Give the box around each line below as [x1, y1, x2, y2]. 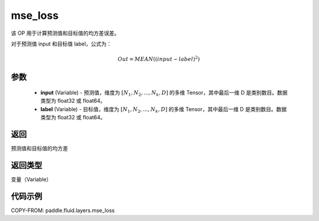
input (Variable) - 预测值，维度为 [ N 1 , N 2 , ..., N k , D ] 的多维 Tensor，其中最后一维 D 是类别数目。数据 [40, 89, 288, 97]
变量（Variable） [11, 175, 52, 183]
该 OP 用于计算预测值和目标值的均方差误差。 [11, 30, 120, 37]
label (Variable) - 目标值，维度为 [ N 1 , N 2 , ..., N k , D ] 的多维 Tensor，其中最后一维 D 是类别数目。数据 [40, 105, 287, 114]
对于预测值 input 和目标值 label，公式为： [11, 40, 112, 47]
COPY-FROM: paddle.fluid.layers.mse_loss [11, 207, 115, 214]
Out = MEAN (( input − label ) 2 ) [118, 55, 200, 63]
